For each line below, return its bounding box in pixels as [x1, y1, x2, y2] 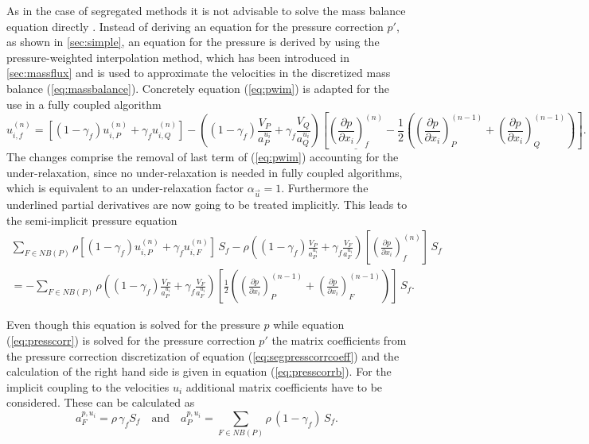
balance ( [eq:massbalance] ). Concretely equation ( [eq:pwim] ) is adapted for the [6, 79, 389, 96]
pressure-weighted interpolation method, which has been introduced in [6, 48, 349, 65]
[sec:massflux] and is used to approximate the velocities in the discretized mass [6, 64, 391, 81]
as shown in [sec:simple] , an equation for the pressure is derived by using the [6, 33, 380, 50]
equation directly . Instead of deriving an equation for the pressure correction [6, 17, 384, 34]
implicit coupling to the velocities [6, 378, 170, 395]
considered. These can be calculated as [6, 394, 195, 411]
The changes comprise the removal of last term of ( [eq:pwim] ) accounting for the [6, 149, 399, 165]
